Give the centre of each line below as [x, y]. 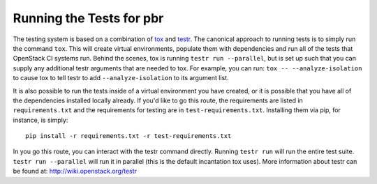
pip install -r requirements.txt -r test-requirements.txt [128, 136]
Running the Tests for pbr [88, 18]
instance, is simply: [40, 120]
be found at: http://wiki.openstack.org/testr [75, 171]
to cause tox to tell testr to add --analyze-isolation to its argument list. [121, 78]
